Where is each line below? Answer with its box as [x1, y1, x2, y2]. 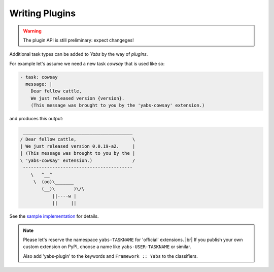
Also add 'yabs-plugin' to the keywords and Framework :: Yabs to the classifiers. [23, 253, 198, 259]
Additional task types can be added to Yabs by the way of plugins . [9, 51, 148, 57]
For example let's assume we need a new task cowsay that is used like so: [9, 60, 165, 66]
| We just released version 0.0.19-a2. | [20, 144, 135, 149]
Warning [23, 28, 42, 34]
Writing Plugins [9, 8, 76, 19]
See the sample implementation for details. [9, 213, 99, 219]
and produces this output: [9, 116, 63, 122]
